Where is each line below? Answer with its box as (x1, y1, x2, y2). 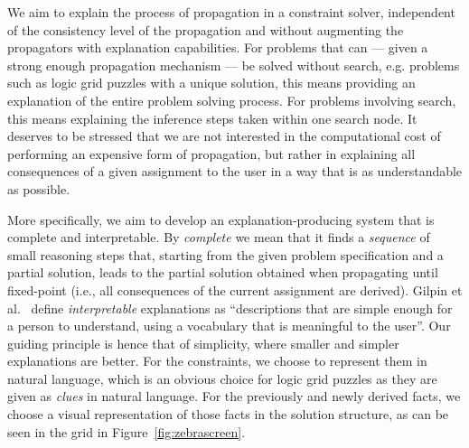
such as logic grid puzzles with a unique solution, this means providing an (7, 73, 416, 92)
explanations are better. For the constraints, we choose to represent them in (7, 351, 427, 370)
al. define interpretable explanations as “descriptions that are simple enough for (7, 298, 453, 317)
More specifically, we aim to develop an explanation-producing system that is (7, 210, 435, 229)
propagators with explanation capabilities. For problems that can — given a (7, 38, 428, 57)
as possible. (7, 179, 70, 198)
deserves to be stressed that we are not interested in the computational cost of (7, 126, 441, 145)
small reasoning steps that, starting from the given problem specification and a (7, 245, 444, 264)
